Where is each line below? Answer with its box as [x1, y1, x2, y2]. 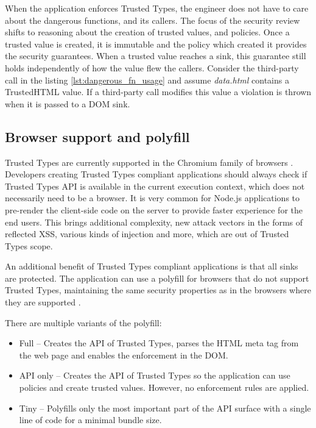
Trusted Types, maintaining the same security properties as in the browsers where [5, 284, 311, 296]
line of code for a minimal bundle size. [19, 413, 162, 426]
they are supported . [5, 296, 81, 309]
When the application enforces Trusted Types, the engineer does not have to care [5, 2, 309, 14]
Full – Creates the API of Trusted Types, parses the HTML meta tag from [19, 337, 299, 349]
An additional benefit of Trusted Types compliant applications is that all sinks [5, 260, 298, 273]
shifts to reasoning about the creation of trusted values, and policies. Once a [5, 26, 290, 38]
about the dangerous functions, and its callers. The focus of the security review [5, 13, 300, 26]
